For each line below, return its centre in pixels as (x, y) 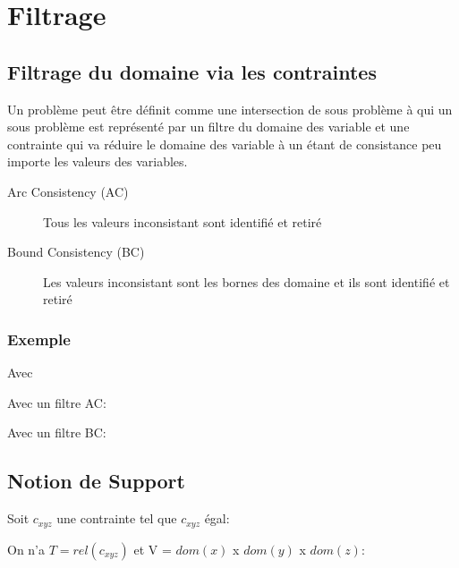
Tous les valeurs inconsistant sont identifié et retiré (183, 221)
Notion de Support (96, 481)
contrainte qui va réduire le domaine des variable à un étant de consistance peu (225, 144)
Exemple (39, 339)
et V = (153, 549)
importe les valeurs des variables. (98, 161)
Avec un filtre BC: (57, 432)
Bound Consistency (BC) (76, 252)
